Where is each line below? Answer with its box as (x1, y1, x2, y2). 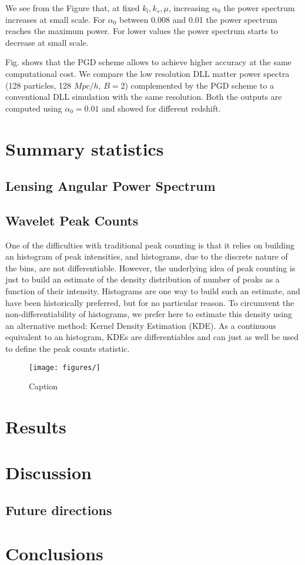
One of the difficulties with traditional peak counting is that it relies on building (5, 238, 294, 251)
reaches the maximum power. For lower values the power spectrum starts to (5, 25, 278, 37)
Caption (29, 380, 58, 392)
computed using (5, 102, 62, 114)
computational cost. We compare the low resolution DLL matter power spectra (5, 67, 290, 79)
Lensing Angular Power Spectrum (5, 177, 216, 195)
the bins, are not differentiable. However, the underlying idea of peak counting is (5, 261, 296, 274)
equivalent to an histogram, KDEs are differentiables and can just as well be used (5, 331, 299, 343)
